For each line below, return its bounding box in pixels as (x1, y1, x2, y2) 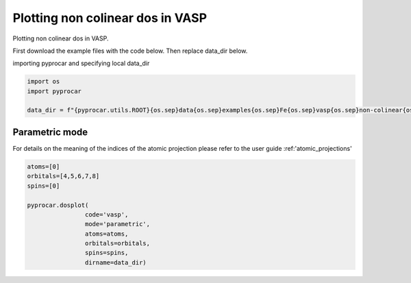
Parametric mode (12, 126, 88, 138)
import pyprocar (27, 87, 82, 95)
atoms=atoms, (84, 230, 129, 238)
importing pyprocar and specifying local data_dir (12, 59, 150, 68)
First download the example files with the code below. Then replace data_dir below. (12, 47, 248, 55)
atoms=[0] (27, 162, 60, 171)
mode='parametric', (84, 220, 151, 228)
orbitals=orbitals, (84, 240, 151, 247)
